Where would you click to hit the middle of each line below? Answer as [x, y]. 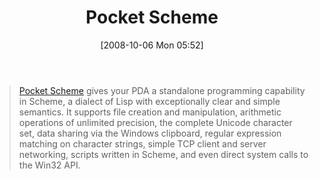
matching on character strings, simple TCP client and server [142, 143]
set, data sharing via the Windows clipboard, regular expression [150, 133]
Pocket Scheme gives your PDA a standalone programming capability [162, 90]
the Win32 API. [49, 165]
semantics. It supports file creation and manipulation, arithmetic [150, 112]
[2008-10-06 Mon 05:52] [152, 45]
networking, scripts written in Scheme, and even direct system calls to [163, 154]
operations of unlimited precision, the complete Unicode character [155, 122]
